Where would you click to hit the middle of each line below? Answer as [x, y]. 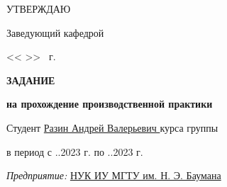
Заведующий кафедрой [55, 32]
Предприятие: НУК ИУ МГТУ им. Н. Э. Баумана [114, 175]
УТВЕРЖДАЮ [39, 8]
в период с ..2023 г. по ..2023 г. [75, 151]
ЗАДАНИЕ [31, 80]
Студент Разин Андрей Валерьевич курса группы [112, 127]
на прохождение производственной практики [110, 104]
